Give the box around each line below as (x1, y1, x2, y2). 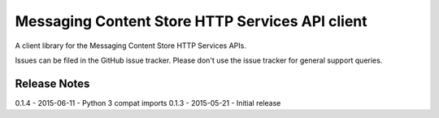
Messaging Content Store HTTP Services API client (15, 12, 367, 30)
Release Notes (15, 76, 90, 90)
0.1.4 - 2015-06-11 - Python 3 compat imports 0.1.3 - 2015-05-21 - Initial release (15, 98, 281, 107)
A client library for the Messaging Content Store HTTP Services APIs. (15, 41, 247, 50)
